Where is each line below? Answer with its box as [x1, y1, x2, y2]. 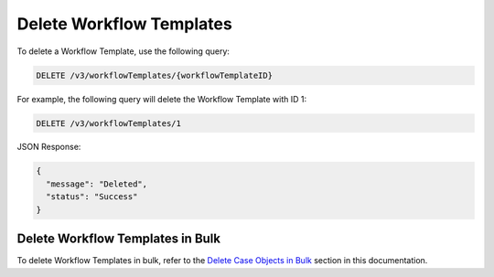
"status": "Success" [46, 192, 138, 202]
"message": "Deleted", [46, 178, 148, 189]
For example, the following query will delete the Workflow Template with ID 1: [16, 93, 307, 104]
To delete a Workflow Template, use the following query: [16, 46, 231, 57]
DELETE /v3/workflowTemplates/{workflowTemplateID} [36, 69, 274, 80]
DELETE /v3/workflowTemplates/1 [36, 118, 182, 128]
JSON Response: [16, 142, 81, 153]
